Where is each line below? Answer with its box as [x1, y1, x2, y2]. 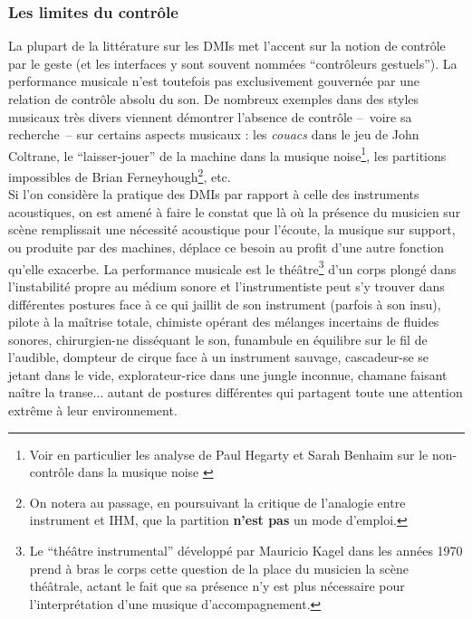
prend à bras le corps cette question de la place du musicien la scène [29, 558, 409, 577]
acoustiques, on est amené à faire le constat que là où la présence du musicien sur [8, 202, 461, 221]
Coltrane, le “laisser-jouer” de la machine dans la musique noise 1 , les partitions [8, 143, 447, 165]
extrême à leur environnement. [8, 401, 178, 420]
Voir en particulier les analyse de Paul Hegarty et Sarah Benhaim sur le [29, 444, 429, 463]
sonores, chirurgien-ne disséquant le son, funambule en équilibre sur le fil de [8, 329, 428, 348]
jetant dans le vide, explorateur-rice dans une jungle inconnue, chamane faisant [8, 365, 448, 384]
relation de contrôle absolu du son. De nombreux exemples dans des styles [8, 90, 419, 108]
